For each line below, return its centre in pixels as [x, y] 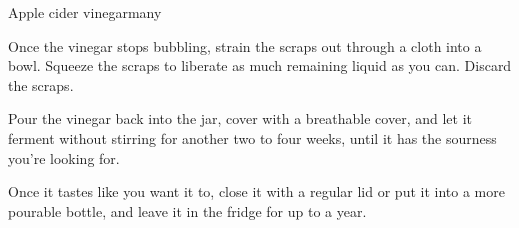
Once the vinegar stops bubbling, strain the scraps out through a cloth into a [245, 45]
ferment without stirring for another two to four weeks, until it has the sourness [252, 137]
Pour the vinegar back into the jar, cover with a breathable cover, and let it [240, 118]
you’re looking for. [64, 157]
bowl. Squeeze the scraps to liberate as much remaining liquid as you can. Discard [260, 65]
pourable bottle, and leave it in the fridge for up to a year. [187, 210]
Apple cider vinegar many [85, 12]
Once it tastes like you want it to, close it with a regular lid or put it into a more [256, 191]
